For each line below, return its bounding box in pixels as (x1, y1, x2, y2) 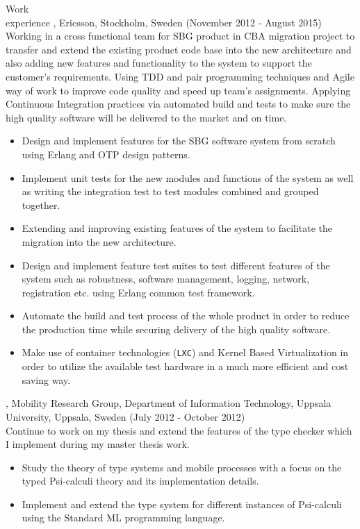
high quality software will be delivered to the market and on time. (6, 110, 287, 124)
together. (22, 197, 60, 212)
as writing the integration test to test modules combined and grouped (22, 184, 319, 199)
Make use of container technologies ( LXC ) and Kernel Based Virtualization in (22, 345, 349, 360)
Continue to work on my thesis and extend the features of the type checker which (6, 423, 352, 437)
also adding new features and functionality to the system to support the (6, 56, 312, 70)
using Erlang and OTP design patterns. (22, 146, 190, 161)
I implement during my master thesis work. (6, 437, 190, 451)
